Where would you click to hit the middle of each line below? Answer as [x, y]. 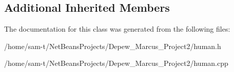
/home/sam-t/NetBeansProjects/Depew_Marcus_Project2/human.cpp [116, 63]
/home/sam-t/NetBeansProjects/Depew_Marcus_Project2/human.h [113, 46]
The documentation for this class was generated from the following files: [117, 29]
